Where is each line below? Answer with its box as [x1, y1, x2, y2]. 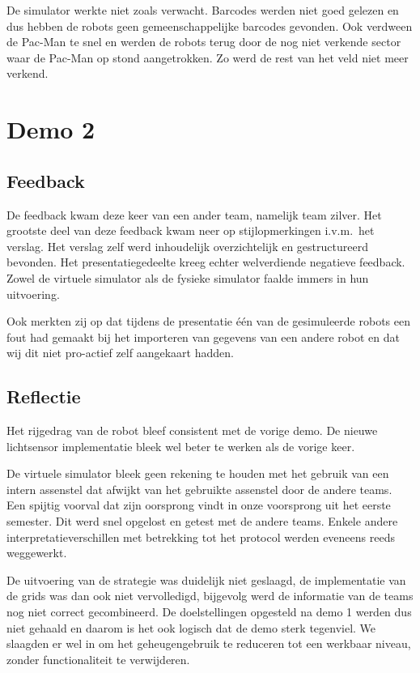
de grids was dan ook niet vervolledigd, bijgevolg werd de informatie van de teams [6, 587, 414, 604]
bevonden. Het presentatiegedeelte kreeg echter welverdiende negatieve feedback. [6, 253, 405, 270]
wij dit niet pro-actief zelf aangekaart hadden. [6, 344, 234, 361]
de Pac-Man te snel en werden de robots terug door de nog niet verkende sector [6, 33, 401, 50]
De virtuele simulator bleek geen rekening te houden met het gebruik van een [6, 465, 389, 482]
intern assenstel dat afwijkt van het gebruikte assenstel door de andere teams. [6, 480, 392, 497]
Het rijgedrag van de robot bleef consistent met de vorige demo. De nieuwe [6, 422, 378, 439]
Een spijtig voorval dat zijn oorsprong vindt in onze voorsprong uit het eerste [6, 496, 391, 513]
